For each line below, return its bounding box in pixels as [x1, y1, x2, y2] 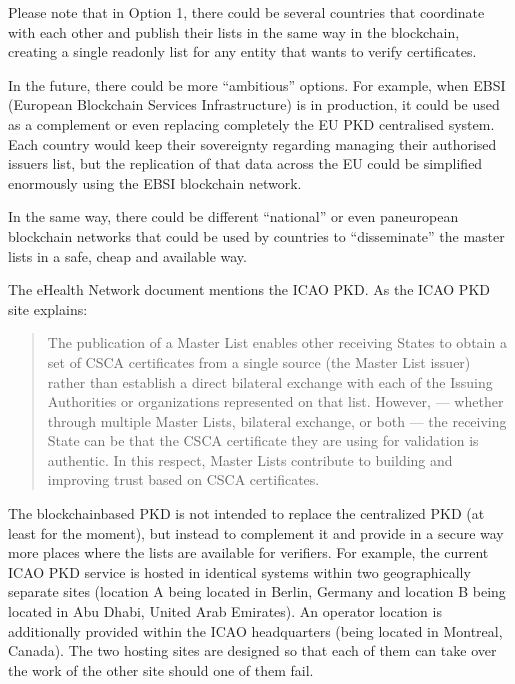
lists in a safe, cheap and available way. [8, 245, 247, 266]
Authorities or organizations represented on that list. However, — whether [47, 391, 504, 412]
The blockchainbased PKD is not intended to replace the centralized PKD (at [8, 503, 485, 524]
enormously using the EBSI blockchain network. [8, 172, 302, 193]
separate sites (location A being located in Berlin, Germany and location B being [8, 581, 506, 602]
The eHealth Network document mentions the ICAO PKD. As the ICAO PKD [8, 279, 490, 300]
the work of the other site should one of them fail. [8, 659, 314, 680]
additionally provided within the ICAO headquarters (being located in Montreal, [8, 620, 503, 641]
